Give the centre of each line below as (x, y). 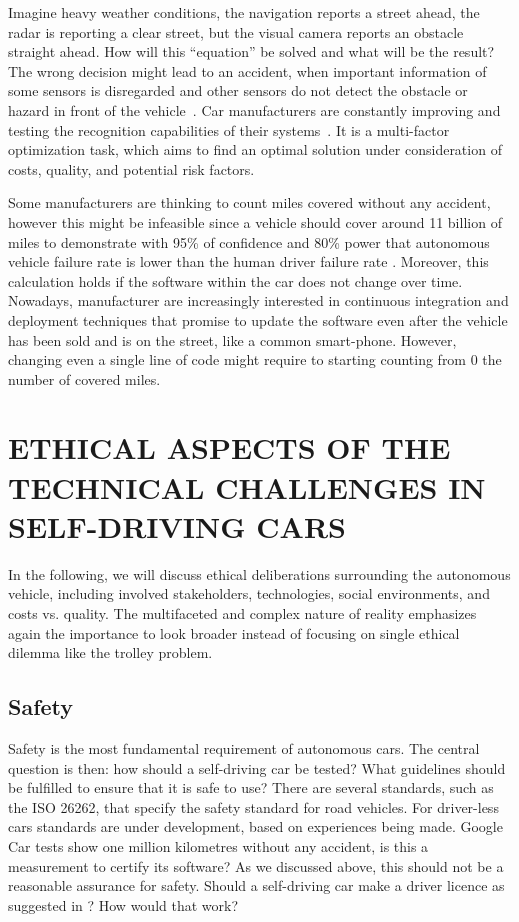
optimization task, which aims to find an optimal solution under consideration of (255, 149)
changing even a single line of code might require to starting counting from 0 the (255, 359)
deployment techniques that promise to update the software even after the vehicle (258, 319)
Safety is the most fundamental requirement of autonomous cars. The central (244, 747)
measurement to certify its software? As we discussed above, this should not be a (256, 865)
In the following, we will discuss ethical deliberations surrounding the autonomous (259, 573)
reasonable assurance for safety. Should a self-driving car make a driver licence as (256, 885)
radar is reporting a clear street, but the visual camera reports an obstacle (236, 31)
